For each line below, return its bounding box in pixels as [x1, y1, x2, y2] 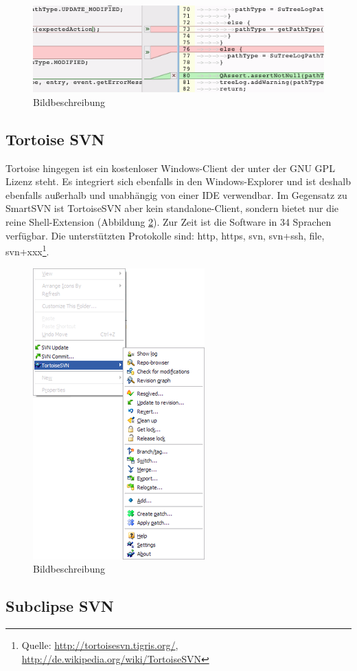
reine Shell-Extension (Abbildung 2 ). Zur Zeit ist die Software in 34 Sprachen [5, 215, 332, 229]
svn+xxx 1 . [5, 242, 49, 258]
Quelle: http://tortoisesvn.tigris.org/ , [21, 637, 178, 652]
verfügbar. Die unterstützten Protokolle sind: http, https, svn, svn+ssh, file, [5, 228, 325, 242]
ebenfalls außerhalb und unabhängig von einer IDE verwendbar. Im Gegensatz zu [5, 187, 347, 202]
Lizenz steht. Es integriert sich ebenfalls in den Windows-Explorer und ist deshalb [5, 174, 351, 189]
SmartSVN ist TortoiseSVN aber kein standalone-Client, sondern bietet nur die [5, 201, 339, 215]
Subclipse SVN [5, 595, 114, 617]
